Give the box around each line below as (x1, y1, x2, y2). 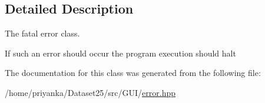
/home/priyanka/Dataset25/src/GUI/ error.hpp (5, 86, 176, 98)
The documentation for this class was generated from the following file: (5, 67, 261, 79)
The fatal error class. (5, 27, 80, 39)
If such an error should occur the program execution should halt (5, 46, 236, 59)
